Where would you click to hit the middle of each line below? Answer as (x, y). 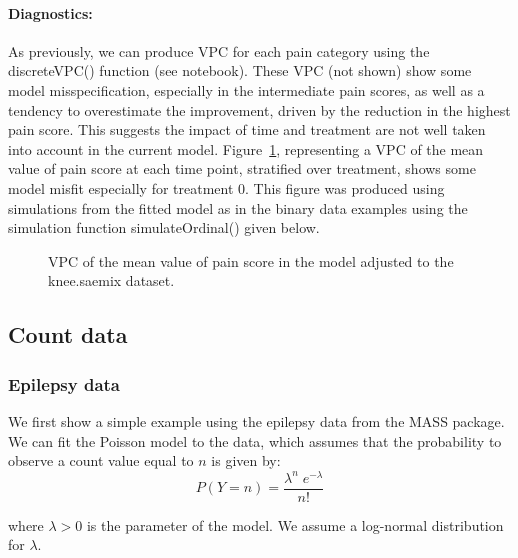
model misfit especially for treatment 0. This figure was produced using (226, 187)
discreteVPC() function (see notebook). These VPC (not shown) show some (240, 70)
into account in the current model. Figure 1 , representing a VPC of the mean (246, 148)
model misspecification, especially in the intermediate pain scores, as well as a (246, 89)
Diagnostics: (50, 12)
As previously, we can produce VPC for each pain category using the (219, 50)
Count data (68, 334)
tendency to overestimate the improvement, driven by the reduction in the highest (259, 109)
